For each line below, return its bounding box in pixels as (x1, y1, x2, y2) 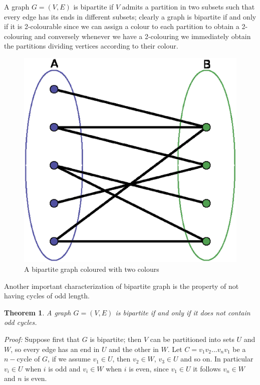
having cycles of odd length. (4, 290, 90, 301)
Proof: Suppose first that (4, 333, 80, 344)
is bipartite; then (90, 333, 142, 344)
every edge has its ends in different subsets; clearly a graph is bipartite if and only (4, 11, 256, 22)
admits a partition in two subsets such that (122, 2, 255, 12)
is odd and (48, 363, 81, 373)
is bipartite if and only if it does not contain (115, 307, 250, 317)
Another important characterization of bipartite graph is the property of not (4, 280, 239, 291)
